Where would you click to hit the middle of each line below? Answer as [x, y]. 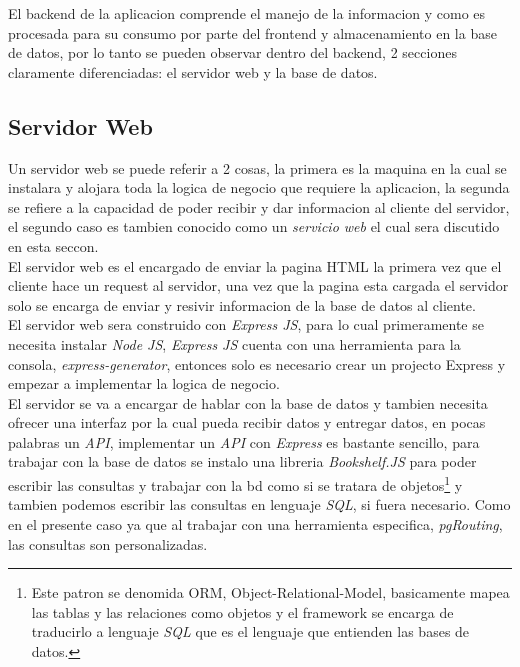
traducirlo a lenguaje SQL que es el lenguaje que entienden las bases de [250, 631]
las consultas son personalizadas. [108, 543]
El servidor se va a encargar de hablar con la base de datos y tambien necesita [248, 402]
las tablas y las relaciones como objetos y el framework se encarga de [242, 611]
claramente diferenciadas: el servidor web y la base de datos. [193, 71]
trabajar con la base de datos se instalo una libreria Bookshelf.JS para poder [242, 461]
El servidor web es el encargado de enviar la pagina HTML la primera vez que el [255, 265]
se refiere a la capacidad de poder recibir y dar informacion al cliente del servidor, [259, 206]
